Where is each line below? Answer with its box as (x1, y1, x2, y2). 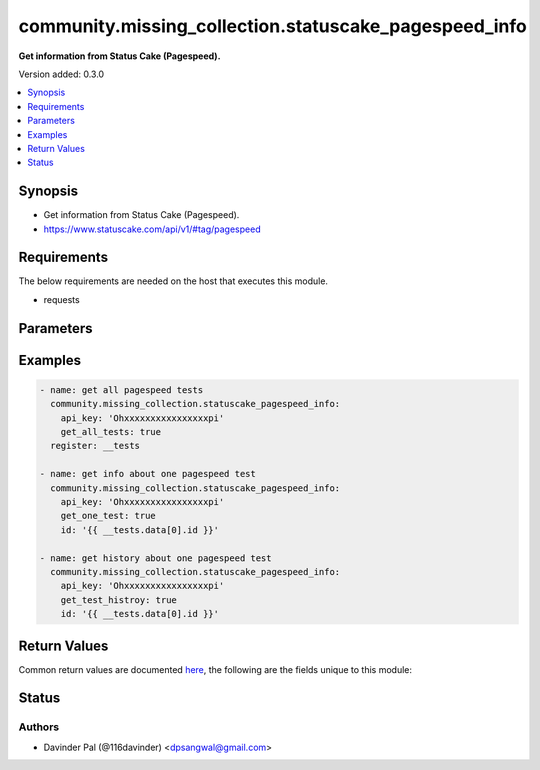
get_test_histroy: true (60, 594, 177, 605)
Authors (18, 720, 60, 734)
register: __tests (50, 440, 140, 452)
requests (43, 293, 80, 305)
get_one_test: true (60, 510, 157, 522)
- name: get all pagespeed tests (39, 384, 204, 395)
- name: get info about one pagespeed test (39, 468, 257, 480)
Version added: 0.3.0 (18, 68, 105, 80)
